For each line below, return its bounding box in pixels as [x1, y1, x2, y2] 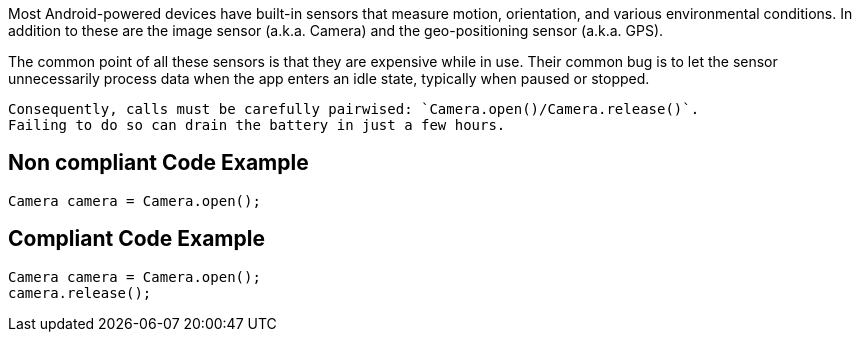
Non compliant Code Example [8, 150, 309, 176]
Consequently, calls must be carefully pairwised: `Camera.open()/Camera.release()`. [8, 101, 700, 117]
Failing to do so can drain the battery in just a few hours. [8, 117, 506, 133]
